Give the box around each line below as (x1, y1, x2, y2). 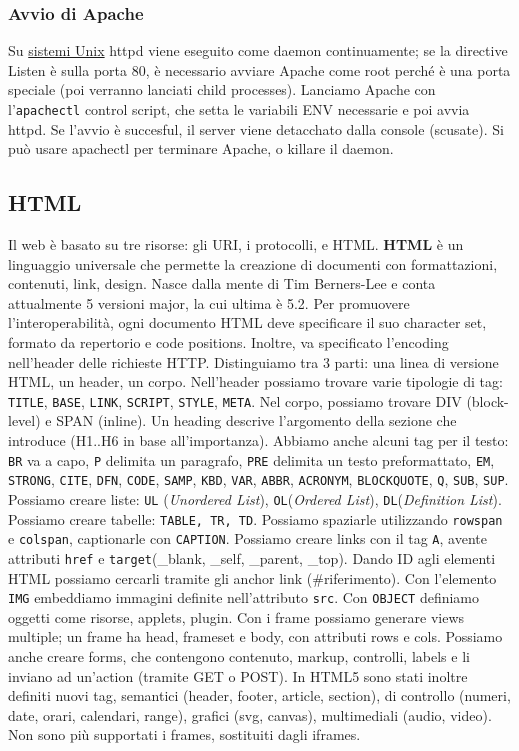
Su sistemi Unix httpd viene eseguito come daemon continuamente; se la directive (8, 40, 508, 61)
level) (8, 410, 41, 431)
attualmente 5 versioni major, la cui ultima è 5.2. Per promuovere (8, 292, 410, 313)
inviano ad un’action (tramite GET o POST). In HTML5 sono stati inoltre (8, 665, 468, 686)
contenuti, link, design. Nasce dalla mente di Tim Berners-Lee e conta (8, 273, 436, 294)
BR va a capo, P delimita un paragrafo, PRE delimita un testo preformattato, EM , (8, 449, 495, 470)
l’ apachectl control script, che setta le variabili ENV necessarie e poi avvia (8, 99, 470, 119)
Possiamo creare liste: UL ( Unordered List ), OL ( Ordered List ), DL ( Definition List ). (8, 488, 502, 509)
